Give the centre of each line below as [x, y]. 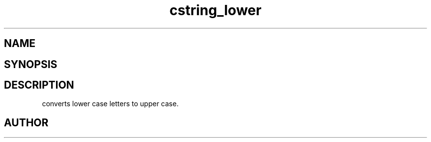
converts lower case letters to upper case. [110, 104]
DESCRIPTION [39, 85]
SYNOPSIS [31, 64]
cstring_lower [215, 10]
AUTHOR [26, 122]
